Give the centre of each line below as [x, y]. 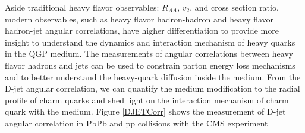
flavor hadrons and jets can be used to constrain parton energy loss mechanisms [150, 65]
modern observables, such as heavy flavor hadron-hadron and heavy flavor [139, 19]
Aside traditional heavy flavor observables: [82, 7]
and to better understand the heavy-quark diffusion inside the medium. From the [153, 77]
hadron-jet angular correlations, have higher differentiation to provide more [142, 30]
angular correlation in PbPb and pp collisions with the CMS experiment [136, 123]
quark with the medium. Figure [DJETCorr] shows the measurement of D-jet [145, 111]
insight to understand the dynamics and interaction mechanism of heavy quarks [150, 42]
